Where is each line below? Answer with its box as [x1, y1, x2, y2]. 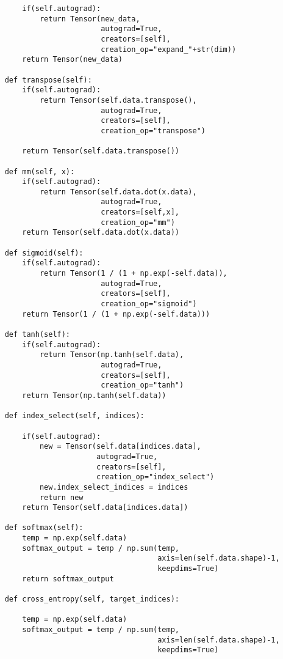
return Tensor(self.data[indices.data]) [22, 503, 188, 512]
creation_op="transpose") [101, 126, 206, 135]
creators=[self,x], [101, 208, 179, 217]
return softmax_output [22, 574, 114, 583]
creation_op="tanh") [101, 381, 184, 390]
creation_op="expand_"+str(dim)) [101, 45, 237, 54]
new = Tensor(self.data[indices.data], [39, 442, 201, 451]
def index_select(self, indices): [4, 411, 145, 421]
